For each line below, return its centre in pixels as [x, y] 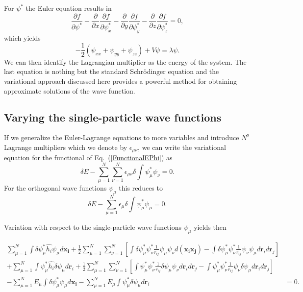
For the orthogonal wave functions [55, 188]
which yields [22, 37]
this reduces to [141, 188]
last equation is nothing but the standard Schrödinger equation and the [112, 71]
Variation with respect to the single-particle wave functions [93, 227]
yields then [210, 227]
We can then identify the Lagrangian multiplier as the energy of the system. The [125, 61]
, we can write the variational [182, 147]
